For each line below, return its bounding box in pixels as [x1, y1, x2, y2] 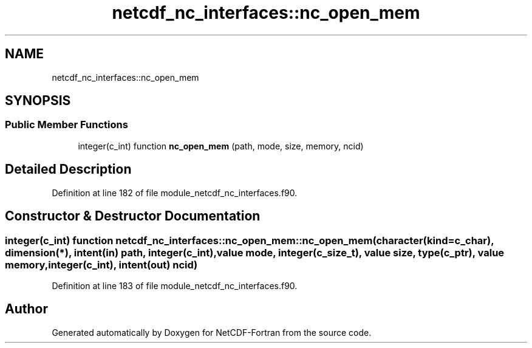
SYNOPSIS [5, 93, 71, 109]
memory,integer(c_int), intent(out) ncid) [5, 258, 198, 271]
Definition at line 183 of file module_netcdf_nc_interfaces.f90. [52, 280, 298, 291]
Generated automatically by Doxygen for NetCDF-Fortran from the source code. [52, 327, 372, 338]
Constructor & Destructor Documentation [5, 208, 261, 224]
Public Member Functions [5, 118, 128, 131]
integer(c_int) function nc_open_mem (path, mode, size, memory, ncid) [78, 140, 364, 151]
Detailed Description [5, 162, 132, 177]
